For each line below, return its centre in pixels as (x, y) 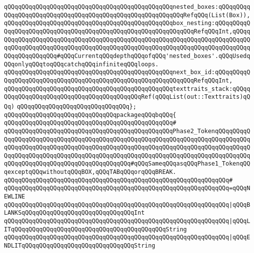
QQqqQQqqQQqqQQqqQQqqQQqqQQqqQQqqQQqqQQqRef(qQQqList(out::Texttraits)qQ (127, 97)
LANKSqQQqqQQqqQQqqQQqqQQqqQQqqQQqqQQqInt (74, 213)
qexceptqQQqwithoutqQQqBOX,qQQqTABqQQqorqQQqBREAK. (90, 172)
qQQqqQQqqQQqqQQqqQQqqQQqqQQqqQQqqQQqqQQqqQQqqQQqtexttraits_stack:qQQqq (127, 89)
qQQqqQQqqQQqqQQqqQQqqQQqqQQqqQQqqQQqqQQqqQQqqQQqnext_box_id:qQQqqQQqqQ (127, 72)
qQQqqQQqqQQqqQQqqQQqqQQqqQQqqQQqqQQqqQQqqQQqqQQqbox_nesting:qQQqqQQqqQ (127, 23)
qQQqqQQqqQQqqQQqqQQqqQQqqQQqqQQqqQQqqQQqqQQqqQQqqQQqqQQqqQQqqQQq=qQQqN (127, 188)
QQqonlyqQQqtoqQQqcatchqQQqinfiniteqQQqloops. (81, 64)
